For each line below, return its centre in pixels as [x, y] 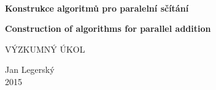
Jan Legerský [30, 69]
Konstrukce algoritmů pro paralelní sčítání [97, 8]
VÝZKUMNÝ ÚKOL [45, 49]
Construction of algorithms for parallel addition [108, 28]
